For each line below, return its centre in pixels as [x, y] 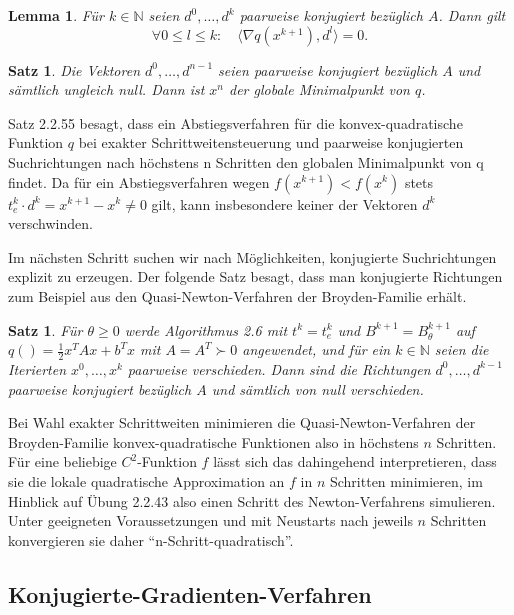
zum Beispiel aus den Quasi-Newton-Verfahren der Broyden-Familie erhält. [237, 295]
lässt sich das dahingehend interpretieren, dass [355, 461]
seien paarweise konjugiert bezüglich [328, 69]
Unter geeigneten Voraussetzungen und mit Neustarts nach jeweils [210, 520]
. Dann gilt [472, 15]
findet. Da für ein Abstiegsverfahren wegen [139, 181]
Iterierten [37, 368]
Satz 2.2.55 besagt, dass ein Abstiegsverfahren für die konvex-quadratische [235, 122]
